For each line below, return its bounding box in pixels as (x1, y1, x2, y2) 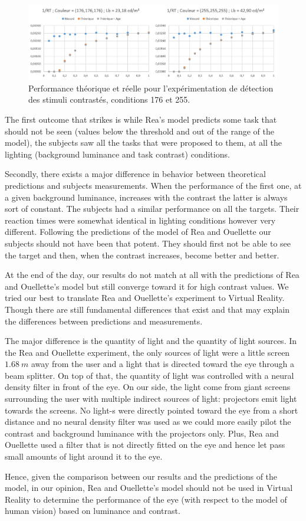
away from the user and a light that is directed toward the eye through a (31, 358, 294, 370)
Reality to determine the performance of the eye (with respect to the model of (5, 493, 287, 505)
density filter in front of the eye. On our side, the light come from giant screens (5, 381, 291, 393)
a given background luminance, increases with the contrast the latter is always (5, 191, 288, 203)
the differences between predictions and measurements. (5, 314, 203, 327)
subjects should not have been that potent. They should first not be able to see (5, 237, 291, 249)
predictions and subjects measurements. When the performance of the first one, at (5, 179, 302, 191)
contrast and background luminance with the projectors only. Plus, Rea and (5, 427, 279, 439)
